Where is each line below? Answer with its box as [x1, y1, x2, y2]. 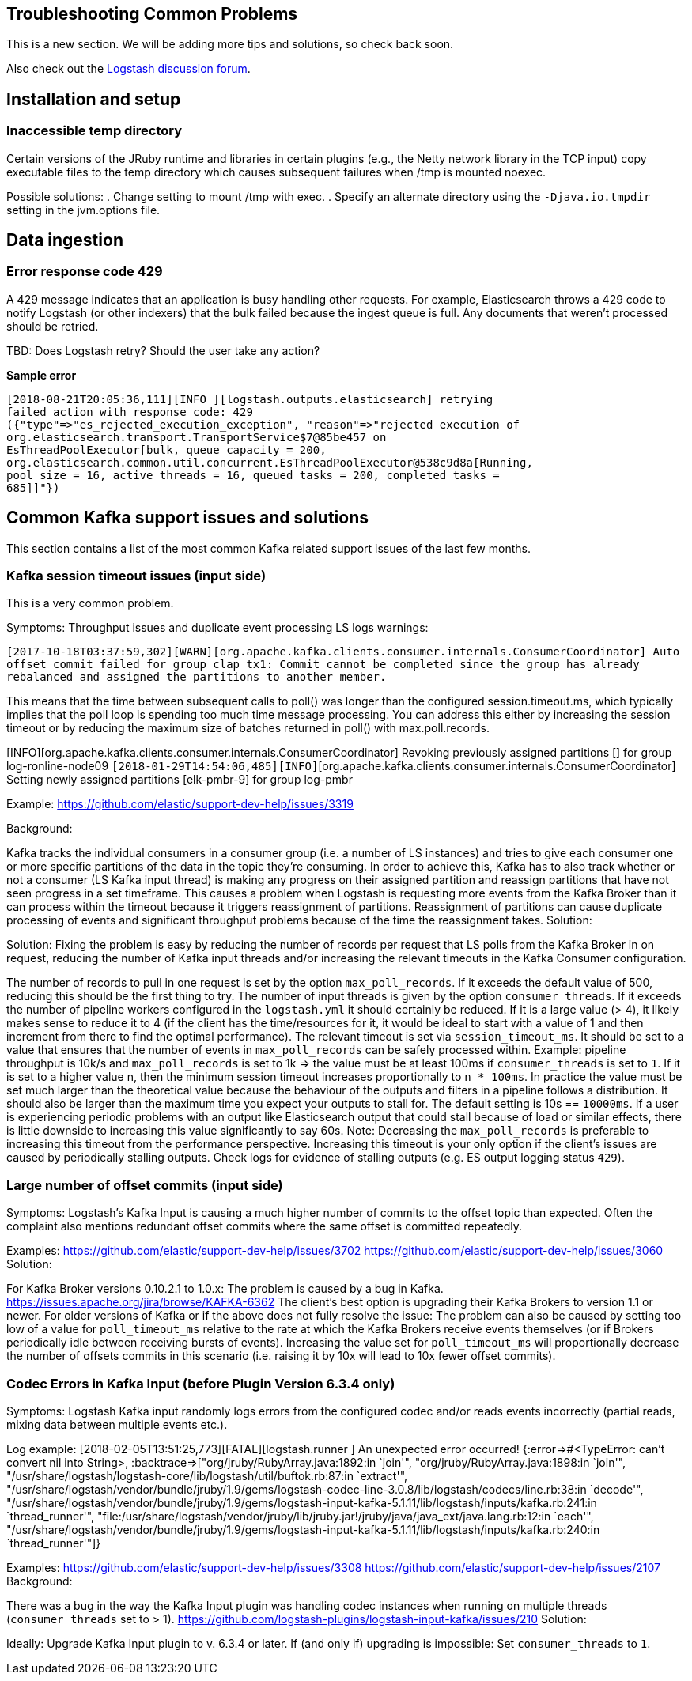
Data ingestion [6, 230, 123, 251]
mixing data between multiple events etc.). [6, 1417, 228, 1431]
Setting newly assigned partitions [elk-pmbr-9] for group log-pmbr [6, 773, 353, 787]
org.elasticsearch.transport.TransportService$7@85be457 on [6, 430, 387, 444]
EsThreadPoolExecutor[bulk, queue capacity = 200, [6, 443, 327, 456]
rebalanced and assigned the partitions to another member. [6, 671, 387, 684]
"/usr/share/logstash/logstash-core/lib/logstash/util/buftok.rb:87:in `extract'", [6, 1468, 408, 1483]
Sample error [6, 368, 77, 382]
